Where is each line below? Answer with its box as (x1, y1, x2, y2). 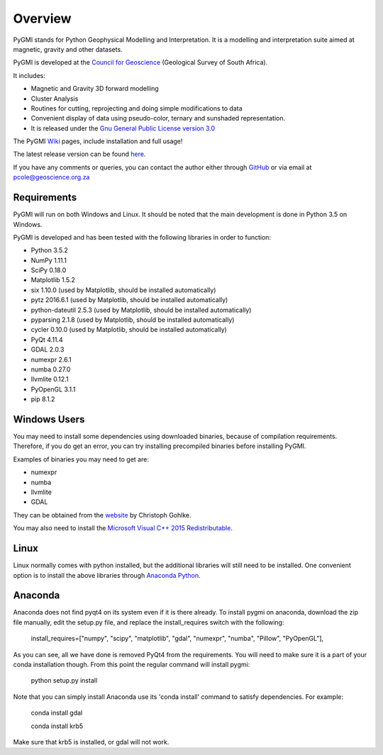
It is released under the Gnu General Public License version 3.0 (30, 124, 216, 133)
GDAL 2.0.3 (30, 345, 65, 354)
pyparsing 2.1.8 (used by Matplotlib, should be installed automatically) (30, 315, 235, 324)
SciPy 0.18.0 (30, 266, 67, 274)
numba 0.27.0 (30, 365, 71, 374)
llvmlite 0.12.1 (30, 375, 69, 384)
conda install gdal (30, 709, 83, 717)
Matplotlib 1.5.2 (30, 276, 76, 284)
